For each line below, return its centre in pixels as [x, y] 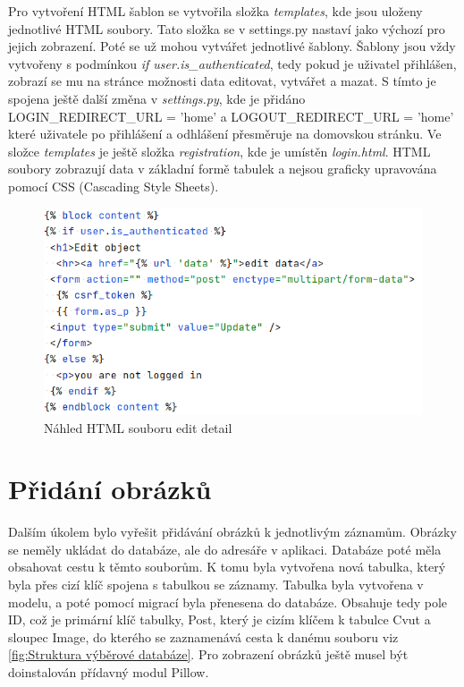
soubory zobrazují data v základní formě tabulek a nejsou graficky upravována [223, 169]
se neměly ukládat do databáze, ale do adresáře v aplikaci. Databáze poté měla [225, 549]
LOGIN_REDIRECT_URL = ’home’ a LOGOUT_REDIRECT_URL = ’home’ [231, 116]
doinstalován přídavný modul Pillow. [109, 671]
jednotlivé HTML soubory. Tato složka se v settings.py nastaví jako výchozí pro [227, 28]
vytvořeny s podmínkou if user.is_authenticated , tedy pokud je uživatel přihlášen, [232, 63]
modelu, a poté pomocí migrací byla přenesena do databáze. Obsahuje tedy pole [228, 602]
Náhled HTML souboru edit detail [138, 427]
